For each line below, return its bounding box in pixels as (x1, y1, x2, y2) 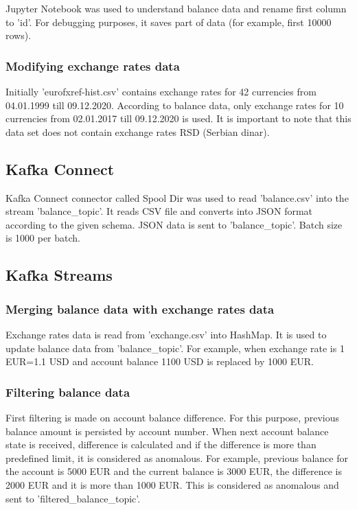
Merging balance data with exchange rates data (5, 300, 275, 317)
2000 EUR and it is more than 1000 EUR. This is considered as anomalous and (5, 477, 339, 491)
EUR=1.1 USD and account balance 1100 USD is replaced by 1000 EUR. (5, 354, 314, 369)
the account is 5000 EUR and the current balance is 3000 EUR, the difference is (5, 464, 342, 478)
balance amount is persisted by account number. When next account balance (5, 424, 329, 438)
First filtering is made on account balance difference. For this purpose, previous (5, 410, 339, 424)
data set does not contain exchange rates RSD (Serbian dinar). (5, 124, 270, 139)
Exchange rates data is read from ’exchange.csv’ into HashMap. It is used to (5, 327, 327, 341)
